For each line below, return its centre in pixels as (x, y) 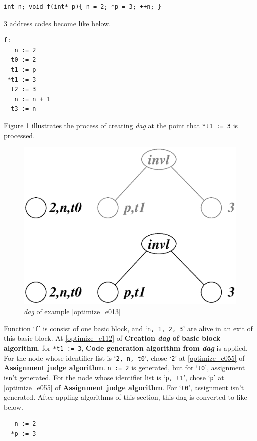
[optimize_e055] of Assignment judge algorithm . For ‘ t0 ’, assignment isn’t (124, 387)
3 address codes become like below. (58, 23)
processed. (20, 135)
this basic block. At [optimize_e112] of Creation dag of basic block (112, 338)
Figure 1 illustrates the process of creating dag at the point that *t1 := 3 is (121, 125)
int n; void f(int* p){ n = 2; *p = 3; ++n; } (83, 7)
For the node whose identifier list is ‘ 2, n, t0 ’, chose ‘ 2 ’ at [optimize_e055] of (124, 357)
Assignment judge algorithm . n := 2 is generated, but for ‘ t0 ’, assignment (125, 367)
